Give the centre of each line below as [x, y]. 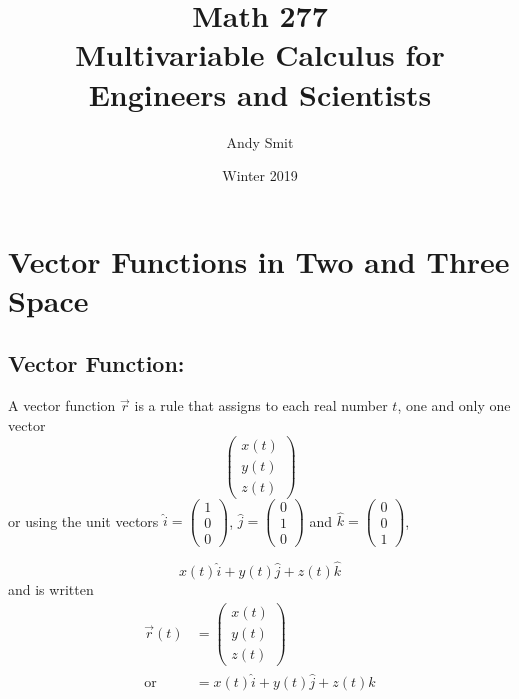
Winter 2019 [260, 175]
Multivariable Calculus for [260, 54]
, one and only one [454, 405]
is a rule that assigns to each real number [261, 405]
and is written [51, 588]
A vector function [62, 405]
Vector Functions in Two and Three [259, 260]
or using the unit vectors [83, 520]
